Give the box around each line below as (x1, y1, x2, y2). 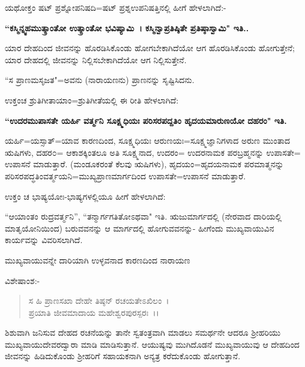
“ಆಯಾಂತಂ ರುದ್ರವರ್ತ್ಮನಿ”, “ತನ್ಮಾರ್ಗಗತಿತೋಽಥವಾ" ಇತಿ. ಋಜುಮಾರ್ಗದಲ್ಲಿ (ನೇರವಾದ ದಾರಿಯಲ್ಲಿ (5, 210, 282, 223)
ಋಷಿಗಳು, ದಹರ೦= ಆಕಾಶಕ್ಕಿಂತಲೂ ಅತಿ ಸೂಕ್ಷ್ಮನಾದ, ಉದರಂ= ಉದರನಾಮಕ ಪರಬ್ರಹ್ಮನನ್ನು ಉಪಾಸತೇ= (5, 146, 301, 158)
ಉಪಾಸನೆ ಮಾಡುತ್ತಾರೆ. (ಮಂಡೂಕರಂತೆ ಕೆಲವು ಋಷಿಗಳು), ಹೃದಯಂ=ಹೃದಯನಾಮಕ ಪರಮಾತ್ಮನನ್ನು (5, 158, 284, 170)
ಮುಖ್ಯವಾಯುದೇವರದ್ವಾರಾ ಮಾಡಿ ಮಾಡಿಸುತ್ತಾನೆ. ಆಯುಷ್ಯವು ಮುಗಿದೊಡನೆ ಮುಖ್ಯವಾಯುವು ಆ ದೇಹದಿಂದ (5, 338, 300, 350)
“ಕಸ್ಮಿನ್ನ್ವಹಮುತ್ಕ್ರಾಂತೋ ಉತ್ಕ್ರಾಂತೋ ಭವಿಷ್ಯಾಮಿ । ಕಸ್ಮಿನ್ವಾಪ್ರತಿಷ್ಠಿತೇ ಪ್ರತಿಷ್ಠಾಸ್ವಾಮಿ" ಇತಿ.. (5, 21, 249, 34)
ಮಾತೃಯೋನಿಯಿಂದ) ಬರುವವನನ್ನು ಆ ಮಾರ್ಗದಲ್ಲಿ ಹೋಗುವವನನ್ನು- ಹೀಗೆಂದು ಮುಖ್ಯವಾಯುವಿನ (5, 221, 274, 234)
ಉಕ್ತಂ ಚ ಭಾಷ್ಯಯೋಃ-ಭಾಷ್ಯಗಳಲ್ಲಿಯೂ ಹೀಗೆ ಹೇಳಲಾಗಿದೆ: (5, 190, 166, 202)
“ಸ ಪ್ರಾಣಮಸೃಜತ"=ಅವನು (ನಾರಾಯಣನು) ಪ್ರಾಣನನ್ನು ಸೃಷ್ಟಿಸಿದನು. (5, 73, 195, 86)
